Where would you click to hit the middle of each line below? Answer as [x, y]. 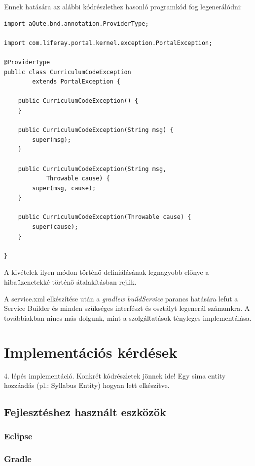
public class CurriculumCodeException [68, 72]
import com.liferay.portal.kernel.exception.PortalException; [108, 43]
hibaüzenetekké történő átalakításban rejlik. [70, 282]
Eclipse [18, 436]
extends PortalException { [76, 82]
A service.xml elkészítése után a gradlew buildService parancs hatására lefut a [121, 298]
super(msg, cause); [64, 188]
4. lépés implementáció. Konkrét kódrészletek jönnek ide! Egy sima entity [115, 375]
